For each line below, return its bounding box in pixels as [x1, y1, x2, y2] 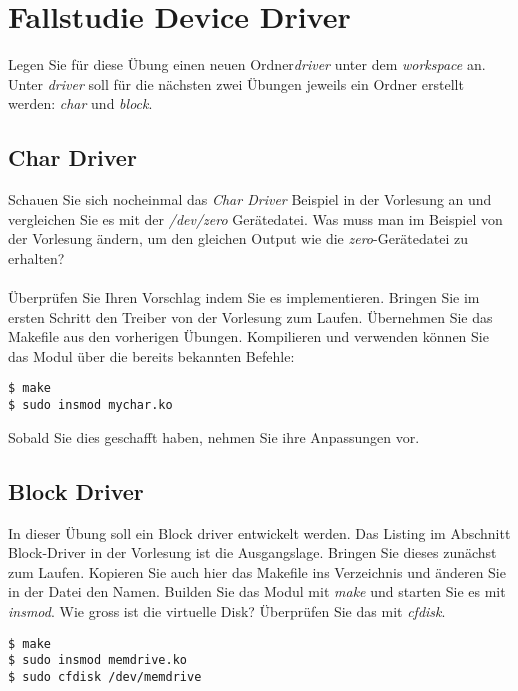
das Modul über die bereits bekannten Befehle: [8, 345, 295, 366]
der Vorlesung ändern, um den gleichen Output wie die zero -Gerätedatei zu [8, 228, 469, 249]
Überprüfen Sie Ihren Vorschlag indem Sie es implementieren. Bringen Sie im [8, 287, 480, 308]
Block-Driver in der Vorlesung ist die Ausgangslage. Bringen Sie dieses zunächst [8, 542, 497, 563]
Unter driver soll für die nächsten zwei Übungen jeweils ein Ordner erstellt [8, 73, 464, 94]
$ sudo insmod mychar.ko [8, 398, 173, 413]
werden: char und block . [8, 93, 153, 114]
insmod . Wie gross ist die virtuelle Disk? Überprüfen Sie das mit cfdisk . [8, 600, 446, 621]
